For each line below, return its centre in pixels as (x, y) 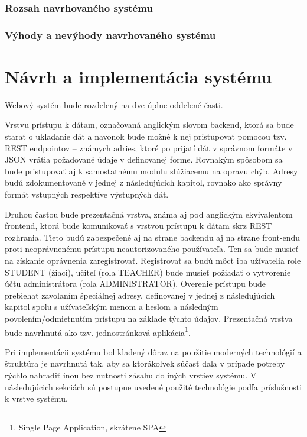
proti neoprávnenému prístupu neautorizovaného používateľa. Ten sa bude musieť (152, 249)
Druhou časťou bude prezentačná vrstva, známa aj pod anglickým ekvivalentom (149, 214)
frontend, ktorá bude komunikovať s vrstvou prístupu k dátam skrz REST (138, 226)
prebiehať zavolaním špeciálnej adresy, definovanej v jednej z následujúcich (140, 295)
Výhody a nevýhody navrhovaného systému (110, 35)
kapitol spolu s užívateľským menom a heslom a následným (112, 307)
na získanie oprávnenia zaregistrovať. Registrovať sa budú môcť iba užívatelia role (153, 260)
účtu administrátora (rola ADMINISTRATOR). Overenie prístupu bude (135, 284)
